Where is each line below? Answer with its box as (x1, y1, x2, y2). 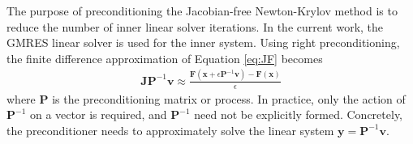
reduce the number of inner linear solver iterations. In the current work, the (6, 18, 384, 35)
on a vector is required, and (29, 106, 167, 123)
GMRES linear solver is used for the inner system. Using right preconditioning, (6, 34, 400, 51)
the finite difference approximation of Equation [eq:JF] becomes (6, 49, 323, 66)
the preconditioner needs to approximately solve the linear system (6, 121, 334, 138)
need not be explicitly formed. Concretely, (194, 106, 402, 123)
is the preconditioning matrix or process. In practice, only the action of (52, 90, 406, 107)
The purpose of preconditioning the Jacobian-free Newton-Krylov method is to (6, 2, 398, 19)
